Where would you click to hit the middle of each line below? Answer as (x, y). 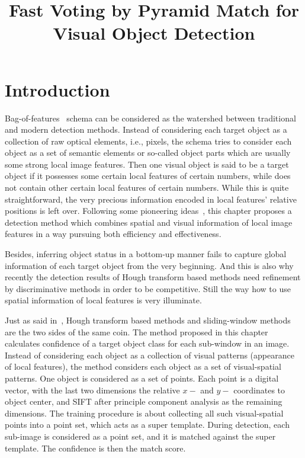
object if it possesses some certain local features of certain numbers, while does (148, 176)
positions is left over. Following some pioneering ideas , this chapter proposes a (148, 211)
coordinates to (259, 390)
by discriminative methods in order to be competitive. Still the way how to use (148, 288)
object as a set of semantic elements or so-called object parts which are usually (148, 153)
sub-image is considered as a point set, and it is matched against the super (140, 436)
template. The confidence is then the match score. (95, 448)
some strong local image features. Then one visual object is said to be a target (147, 164)
